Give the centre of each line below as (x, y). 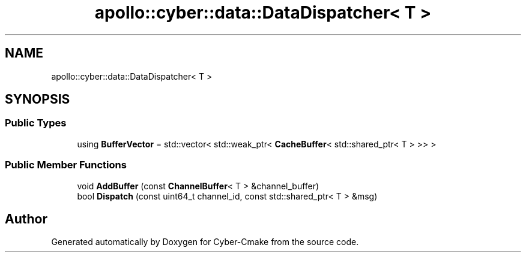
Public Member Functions (66, 165)
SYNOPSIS (38, 99)
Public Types (36, 123)
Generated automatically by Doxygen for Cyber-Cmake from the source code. (205, 242)
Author (26, 219)
